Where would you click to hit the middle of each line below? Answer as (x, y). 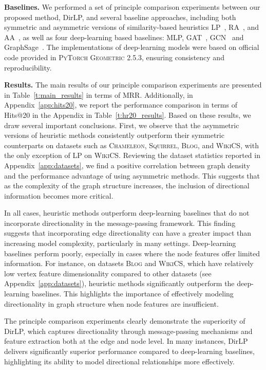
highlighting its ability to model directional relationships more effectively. (119, 361)
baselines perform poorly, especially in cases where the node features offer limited (132, 253)
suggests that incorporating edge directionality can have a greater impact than (128, 233)
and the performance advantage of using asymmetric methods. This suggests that (132, 175)
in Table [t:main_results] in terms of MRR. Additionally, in (99, 94)
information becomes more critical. (59, 195)
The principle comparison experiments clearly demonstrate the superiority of (125, 321)
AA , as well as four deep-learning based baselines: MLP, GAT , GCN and (124, 37)
